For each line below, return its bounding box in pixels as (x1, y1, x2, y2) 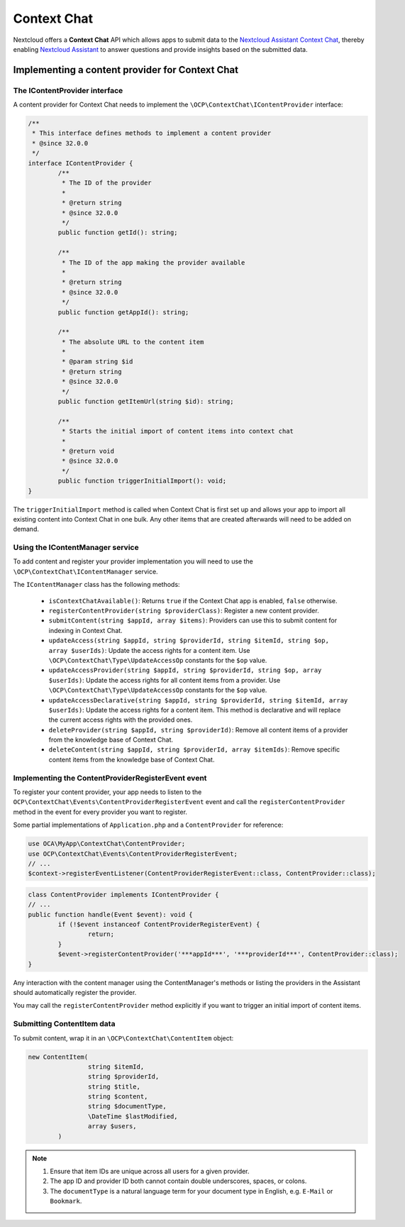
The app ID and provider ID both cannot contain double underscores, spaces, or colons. (50, 1177, 307, 1185)
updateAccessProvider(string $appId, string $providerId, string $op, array (48, 666, 322, 674)
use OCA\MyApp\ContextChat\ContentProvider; (28, 840, 186, 848)
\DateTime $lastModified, (87, 1112, 178, 1121)
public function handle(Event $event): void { (28, 910, 193, 918)
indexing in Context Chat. (48, 626, 123, 634)
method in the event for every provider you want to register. (13, 808, 188, 816)
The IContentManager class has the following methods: (13, 581, 180, 589)
